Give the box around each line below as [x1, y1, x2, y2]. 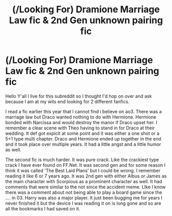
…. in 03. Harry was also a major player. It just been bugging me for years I [5, 194, 163, 201]
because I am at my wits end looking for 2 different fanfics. [5, 99, 130, 105]
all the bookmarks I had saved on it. [5, 205, 80, 211]
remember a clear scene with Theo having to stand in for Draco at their [5, 125, 155, 131]
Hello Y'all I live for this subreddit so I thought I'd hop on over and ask [5, 93, 152, 99]
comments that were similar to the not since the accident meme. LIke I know [5, 184, 166, 190]
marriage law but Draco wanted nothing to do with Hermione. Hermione [5, 114, 157, 120]
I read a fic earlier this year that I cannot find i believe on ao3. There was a [5, 108, 162, 114]
